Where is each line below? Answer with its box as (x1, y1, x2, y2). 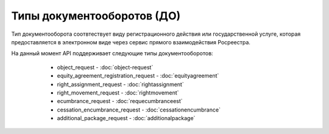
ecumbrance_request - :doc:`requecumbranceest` (57, 98, 183, 105)
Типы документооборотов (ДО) (11, 9, 181, 22)
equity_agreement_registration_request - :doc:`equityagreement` (57, 72, 219, 79)
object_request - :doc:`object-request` (57, 64, 154, 71)
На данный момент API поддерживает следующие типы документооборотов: (11, 50, 213, 57)
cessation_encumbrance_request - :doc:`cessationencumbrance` (57, 106, 221, 113)
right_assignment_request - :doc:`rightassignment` (57, 81, 184, 88)
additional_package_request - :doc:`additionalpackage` (57, 115, 196, 122)
